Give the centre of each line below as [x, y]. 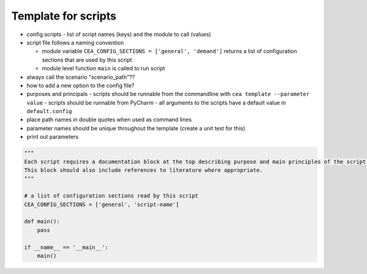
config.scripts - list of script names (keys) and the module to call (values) [119, 34]
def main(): [42, 221]
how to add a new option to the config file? [80, 85]
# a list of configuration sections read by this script [111, 196]
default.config [50, 111]
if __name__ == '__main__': [66, 247]
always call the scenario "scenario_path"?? [81, 77]
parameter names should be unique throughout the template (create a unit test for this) [136, 128]
